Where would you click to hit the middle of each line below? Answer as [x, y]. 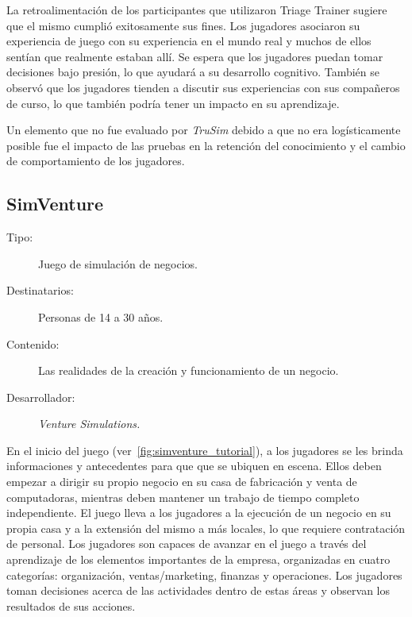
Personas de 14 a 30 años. [101, 316]
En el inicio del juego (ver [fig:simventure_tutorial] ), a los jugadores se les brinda [205, 450]
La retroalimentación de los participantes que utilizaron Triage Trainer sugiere [197, 10]
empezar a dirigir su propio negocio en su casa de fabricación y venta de [182, 482]
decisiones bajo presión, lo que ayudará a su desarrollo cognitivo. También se [193, 72]
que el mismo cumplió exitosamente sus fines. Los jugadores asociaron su [183, 25]
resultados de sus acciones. [71, 605]
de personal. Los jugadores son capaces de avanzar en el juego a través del [187, 544]
